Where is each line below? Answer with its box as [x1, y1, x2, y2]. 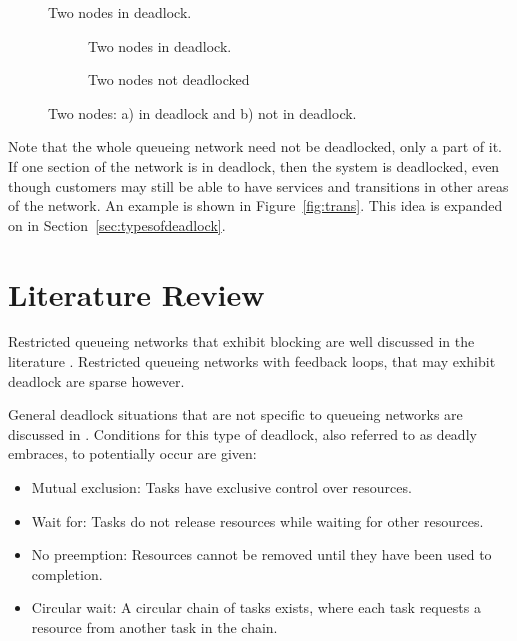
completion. [31, 563, 103, 584]
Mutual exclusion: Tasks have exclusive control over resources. [31, 477, 412, 498]
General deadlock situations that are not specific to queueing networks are [8, 404, 463, 425]
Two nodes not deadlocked [88, 69, 250, 90]
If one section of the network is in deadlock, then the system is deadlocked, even [8, 155, 500, 176]
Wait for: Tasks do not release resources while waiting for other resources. [31, 510, 484, 531]
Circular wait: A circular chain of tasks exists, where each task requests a [31, 597, 481, 618]
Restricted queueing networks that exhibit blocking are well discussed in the [8, 331, 475, 352]
